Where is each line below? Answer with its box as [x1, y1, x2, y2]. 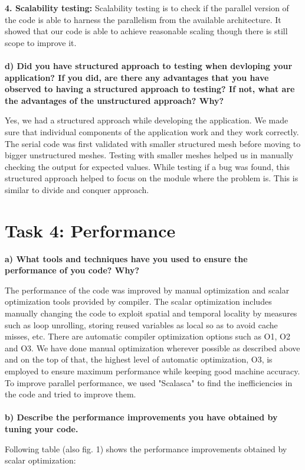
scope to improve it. [5, 36, 77, 48]
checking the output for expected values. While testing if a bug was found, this [5, 160, 290, 172]
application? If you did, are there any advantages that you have [5, 71, 269, 83]
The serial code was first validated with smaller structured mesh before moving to [5, 137, 301, 149]
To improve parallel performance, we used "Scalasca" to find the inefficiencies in [5, 376, 293, 389]
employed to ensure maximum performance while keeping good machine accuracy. [5, 364, 300, 377]
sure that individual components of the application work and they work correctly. [5, 125, 299, 138]
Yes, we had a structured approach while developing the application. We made [5, 114, 288, 126]
